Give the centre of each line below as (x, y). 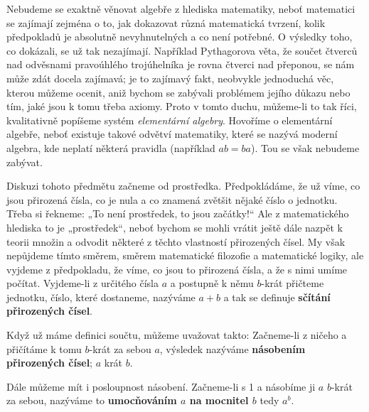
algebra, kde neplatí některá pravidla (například (111, 147)
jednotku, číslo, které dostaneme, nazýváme (101, 297)
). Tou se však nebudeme (305, 147)
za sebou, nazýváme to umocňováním (92, 400)
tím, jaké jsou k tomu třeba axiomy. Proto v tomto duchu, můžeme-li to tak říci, (182, 106)
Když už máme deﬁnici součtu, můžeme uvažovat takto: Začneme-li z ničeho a (177, 335)
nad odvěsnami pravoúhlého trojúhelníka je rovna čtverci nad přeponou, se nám (181, 64)
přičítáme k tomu (44, 348)
